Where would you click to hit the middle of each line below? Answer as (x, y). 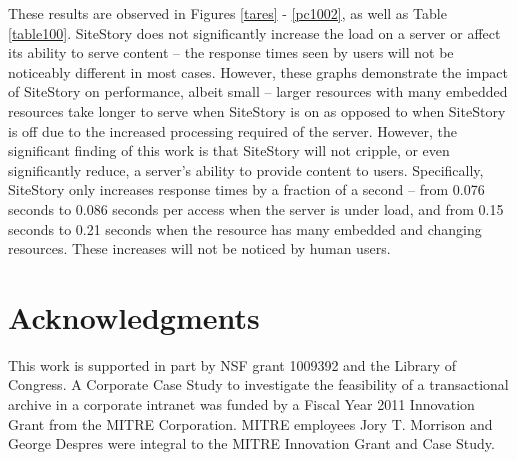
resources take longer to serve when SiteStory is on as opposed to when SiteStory (257, 110)
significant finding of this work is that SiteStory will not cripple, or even (229, 150)
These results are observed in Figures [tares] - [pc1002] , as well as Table (227, 13)
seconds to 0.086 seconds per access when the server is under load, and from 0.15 (256, 208)
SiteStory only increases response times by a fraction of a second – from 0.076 (246, 189)
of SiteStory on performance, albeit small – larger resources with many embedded (258, 91)
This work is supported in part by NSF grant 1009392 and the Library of (232, 364)
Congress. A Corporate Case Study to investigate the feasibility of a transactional (258, 384)
